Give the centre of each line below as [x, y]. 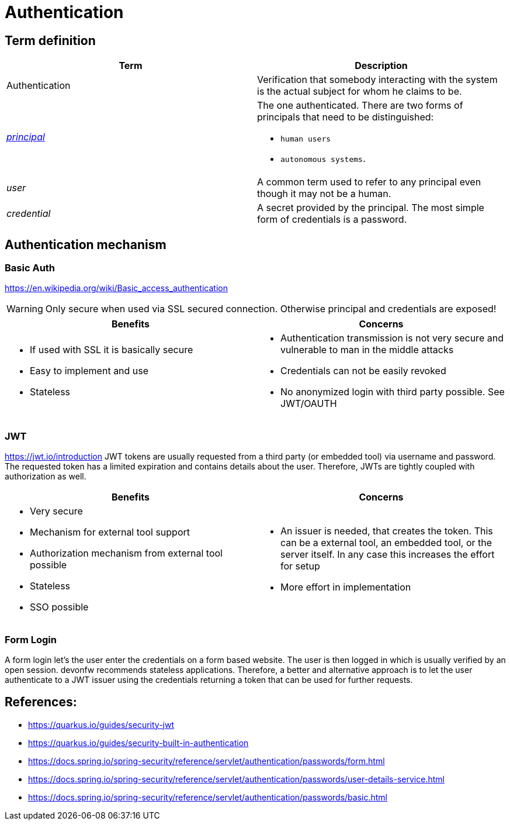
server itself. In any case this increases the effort [388, 555]
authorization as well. [46, 477]
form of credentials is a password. [332, 220]
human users [306, 139]
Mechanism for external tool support [110, 532]
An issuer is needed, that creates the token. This [387, 531]
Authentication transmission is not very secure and [392, 338]
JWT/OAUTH [309, 404]
